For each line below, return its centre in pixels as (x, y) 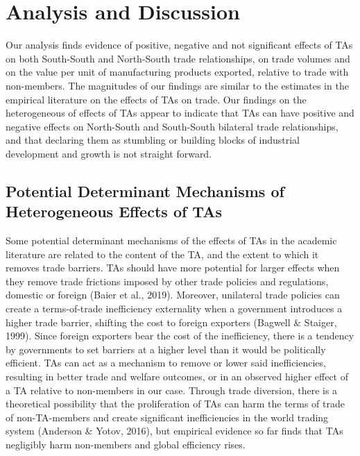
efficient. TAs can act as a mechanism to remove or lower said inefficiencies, (166, 363)
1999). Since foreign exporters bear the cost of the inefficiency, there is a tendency (180, 336)
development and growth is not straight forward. (109, 153)
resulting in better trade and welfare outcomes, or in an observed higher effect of (177, 376)
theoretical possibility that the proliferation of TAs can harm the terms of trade (175, 404)
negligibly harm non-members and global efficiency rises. (126, 444)
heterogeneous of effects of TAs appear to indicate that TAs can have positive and (180, 113)
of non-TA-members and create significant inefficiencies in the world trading (167, 417)
